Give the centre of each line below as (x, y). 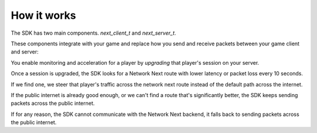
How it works (43, 15)
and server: (25, 52)
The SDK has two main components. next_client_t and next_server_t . (93, 33)
